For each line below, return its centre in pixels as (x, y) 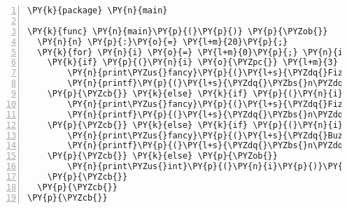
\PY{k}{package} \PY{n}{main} (98, 10)
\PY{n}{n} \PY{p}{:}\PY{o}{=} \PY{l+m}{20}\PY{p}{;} (163, 42)
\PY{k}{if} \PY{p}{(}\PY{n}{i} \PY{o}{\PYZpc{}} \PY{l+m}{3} (192, 63)
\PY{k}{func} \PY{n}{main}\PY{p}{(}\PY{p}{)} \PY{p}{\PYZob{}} (178, 31)
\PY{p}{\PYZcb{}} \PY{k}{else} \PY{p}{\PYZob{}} (162, 156)
